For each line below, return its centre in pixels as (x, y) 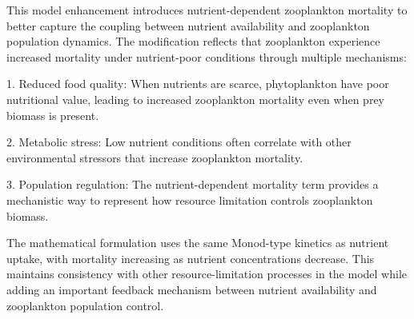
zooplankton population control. (85, 305)
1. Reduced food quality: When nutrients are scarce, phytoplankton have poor (198, 84)
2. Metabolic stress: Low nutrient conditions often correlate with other (179, 142)
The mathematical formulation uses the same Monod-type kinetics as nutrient (198, 243)
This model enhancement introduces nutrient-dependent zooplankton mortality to (207, 10)
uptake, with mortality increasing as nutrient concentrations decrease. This (191, 258)
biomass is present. (53, 115)
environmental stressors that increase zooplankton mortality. (155, 157)
